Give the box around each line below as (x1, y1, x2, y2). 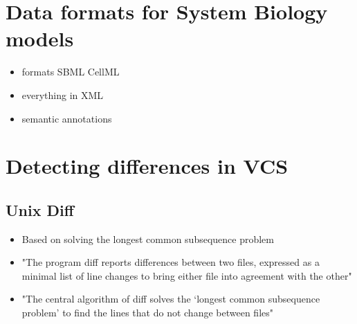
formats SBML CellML (21, 64, 120, 79)
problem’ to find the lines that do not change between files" (21, 305, 273, 320)
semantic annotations (21, 111, 112, 125)
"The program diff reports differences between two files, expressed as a (21, 255, 320, 269)
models (6, 24, 74, 53)
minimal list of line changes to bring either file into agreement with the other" (21, 268, 352, 282)
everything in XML (21, 87, 104, 102)
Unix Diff (6, 199, 74, 220)
